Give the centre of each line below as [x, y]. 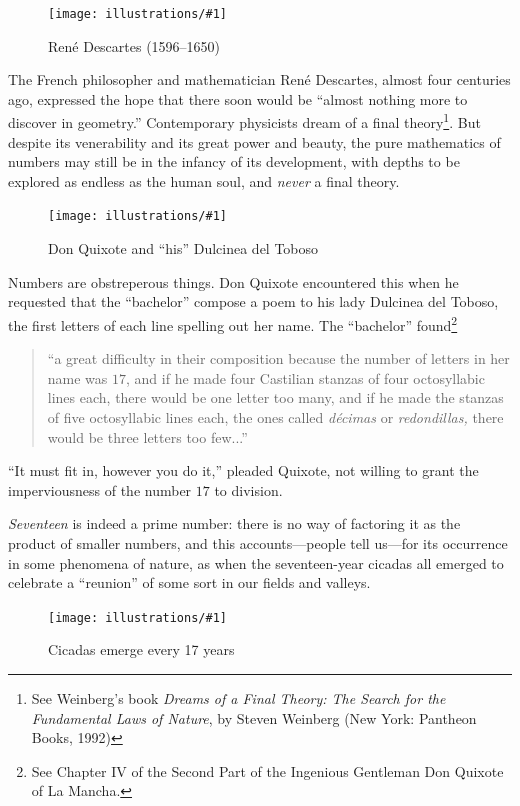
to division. [248, 489]
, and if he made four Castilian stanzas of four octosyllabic [305, 377]
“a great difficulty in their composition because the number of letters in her [278, 358]
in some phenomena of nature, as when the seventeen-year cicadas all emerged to [256, 562]
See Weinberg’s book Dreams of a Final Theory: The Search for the [238, 697]
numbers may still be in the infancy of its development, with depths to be [234, 161]
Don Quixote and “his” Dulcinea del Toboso [183, 248]
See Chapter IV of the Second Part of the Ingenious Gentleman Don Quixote [267, 770]
